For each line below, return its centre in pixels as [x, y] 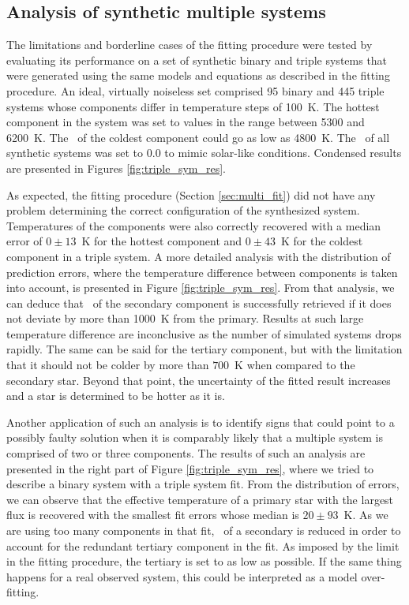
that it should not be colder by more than [108, 365]
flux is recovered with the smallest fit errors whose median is [153, 515]
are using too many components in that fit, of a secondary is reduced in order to [204, 530]
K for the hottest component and [162, 241]
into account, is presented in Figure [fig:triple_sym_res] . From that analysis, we [201, 288]
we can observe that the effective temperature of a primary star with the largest [200, 499]
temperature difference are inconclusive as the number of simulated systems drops [204, 333]
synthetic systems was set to [75, 153]
